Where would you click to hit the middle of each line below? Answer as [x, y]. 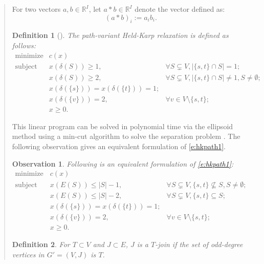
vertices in [28, 254]
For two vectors [36, 9]
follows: [24, 45]
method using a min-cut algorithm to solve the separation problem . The [126, 136]
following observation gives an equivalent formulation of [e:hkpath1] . [119, 146]
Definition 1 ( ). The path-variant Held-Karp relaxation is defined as [120, 35]
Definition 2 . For [41, 244]
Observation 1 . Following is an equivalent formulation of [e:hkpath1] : [123, 163]
